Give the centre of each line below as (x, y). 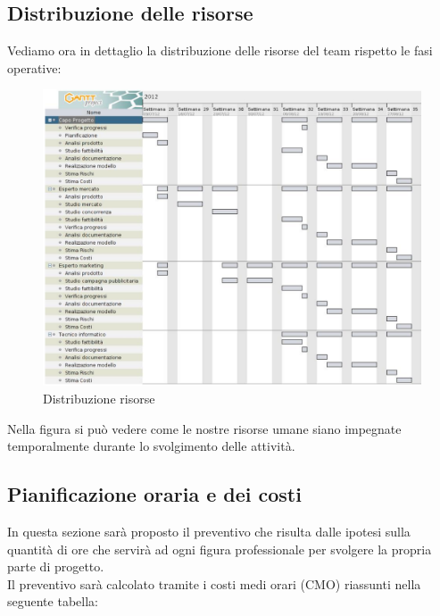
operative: (34, 67)
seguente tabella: (53, 601)
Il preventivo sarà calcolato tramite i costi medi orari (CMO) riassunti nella (214, 583)
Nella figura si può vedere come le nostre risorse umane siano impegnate (204, 428)
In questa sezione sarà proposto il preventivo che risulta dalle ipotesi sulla (209, 532)
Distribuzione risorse (99, 399)
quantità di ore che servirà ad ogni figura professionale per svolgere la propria (220, 549)
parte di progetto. (56, 566)
